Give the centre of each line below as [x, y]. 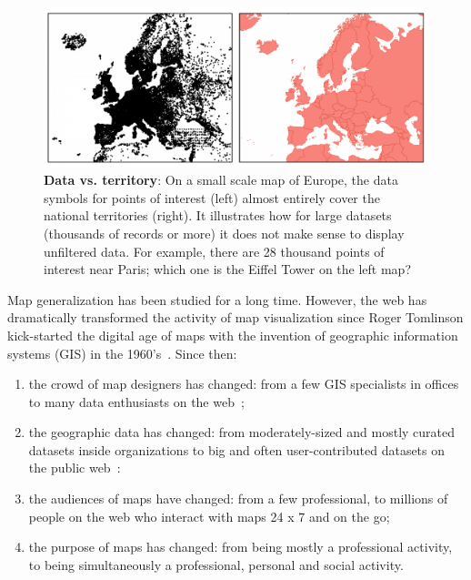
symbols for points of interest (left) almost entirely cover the [212, 197]
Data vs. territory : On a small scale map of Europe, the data [221, 180]
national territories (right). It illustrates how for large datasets [218, 215]
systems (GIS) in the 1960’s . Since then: [122, 353]
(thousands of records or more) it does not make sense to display [224, 233]
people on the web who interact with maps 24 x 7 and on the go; [209, 516]
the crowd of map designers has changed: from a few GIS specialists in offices [244, 384]
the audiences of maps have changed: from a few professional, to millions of [238, 499]
